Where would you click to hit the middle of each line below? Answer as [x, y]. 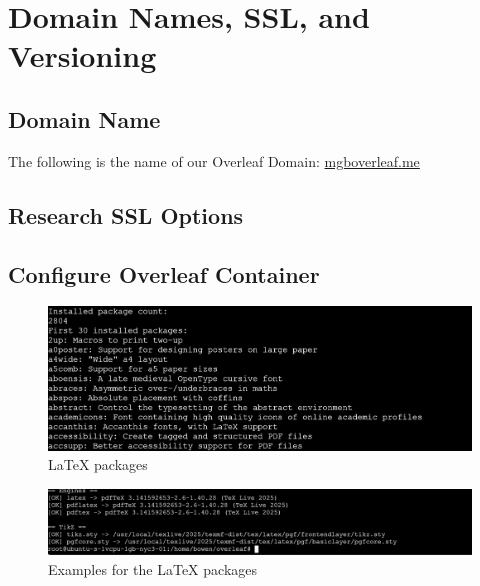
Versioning [82, 55]
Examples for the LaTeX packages [153, 568]
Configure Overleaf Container [164, 273]
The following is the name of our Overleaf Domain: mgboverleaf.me [214, 160]
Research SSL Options [126, 214]
